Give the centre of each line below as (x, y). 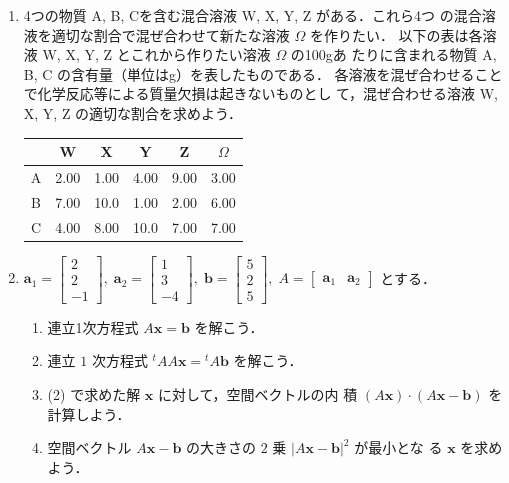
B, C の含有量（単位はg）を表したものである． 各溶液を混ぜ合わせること (263, 73)
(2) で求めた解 (94, 393)
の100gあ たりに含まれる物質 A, (393, 54)
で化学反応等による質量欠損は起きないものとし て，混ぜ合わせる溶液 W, (261, 93)
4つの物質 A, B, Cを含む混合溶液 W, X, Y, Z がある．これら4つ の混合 (252, 15)
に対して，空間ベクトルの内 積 (257, 393)
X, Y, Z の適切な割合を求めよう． (132, 112)
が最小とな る (398, 447)
